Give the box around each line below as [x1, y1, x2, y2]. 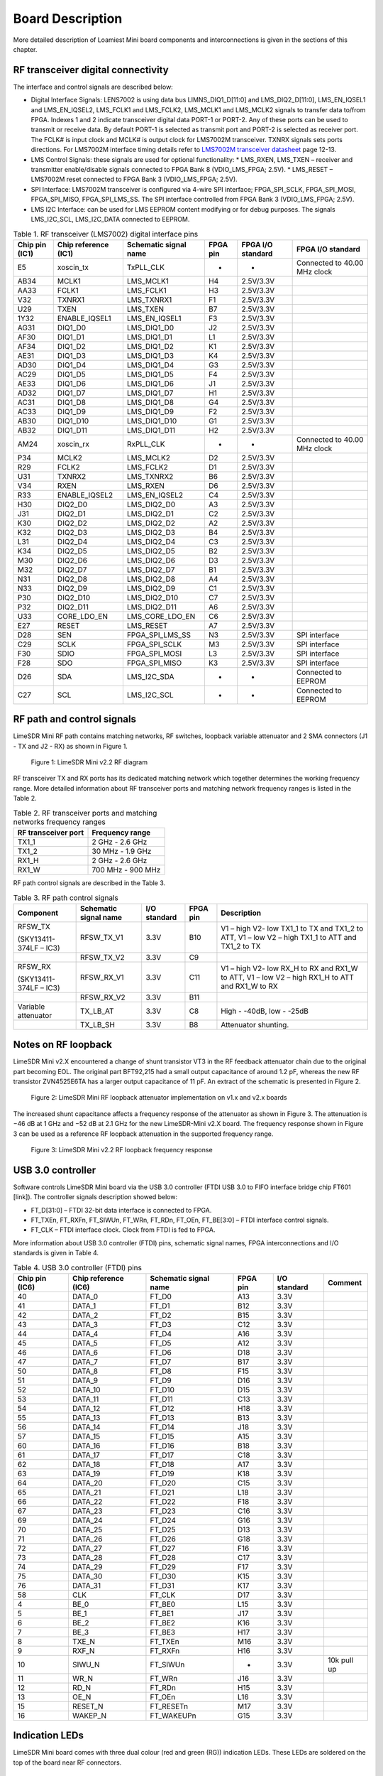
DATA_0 [72, 1292, 99, 1301]
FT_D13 [150, 1412, 175, 1422]
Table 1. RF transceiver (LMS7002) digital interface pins [13, 229, 199, 239]
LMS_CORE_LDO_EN [126, 611, 196, 621]
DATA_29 [72, 1561, 103, 1571]
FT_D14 [150, 1422, 175, 1431]
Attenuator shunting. [221, 1019, 289, 1029]
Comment [327, 1277, 362, 1287]
